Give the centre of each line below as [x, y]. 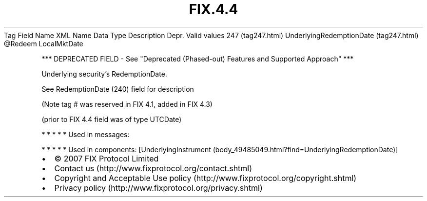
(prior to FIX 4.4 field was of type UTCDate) [112, 119]
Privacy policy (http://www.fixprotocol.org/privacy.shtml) [158, 188]
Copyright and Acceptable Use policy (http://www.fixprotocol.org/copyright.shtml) [205, 178]
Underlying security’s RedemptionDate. [104, 74]
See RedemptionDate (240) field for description [118, 89]
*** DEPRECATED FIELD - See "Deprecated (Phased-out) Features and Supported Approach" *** [198, 59]
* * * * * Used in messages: [86, 134]
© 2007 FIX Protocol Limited [107, 158]
